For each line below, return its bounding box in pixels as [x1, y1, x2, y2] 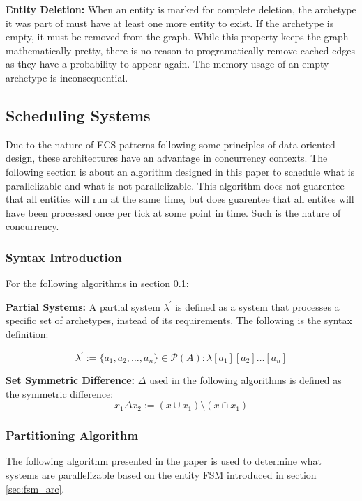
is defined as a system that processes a [175, 299, 340, 314]
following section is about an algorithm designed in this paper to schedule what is [6, 164, 355, 178]
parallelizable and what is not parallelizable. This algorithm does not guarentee [6, 178, 345, 192]
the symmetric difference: [6, 386, 114, 401]
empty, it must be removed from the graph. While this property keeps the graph [6, 29, 349, 44]
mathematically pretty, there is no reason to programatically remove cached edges [6, 43, 355, 57]
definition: [6, 326, 49, 341]
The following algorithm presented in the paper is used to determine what [6, 454, 322, 468]
